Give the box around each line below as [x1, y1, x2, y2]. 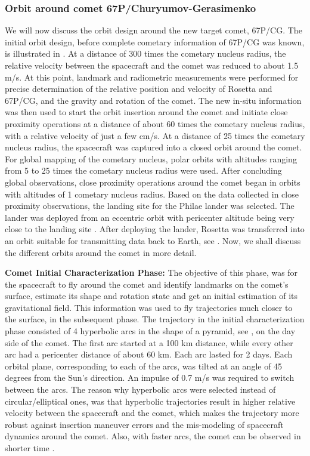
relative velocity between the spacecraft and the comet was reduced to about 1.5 [5, 59, 299, 71]
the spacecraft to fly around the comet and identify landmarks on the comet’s [5, 278, 289, 290]
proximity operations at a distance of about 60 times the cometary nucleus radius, [5, 117, 305, 130]
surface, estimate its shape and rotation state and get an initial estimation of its [5, 289, 297, 302]
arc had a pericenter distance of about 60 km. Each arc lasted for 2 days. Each [5, 348, 293, 361]
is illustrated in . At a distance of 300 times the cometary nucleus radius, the [5, 47, 286, 60]
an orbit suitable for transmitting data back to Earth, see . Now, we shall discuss [5, 234, 301, 247]
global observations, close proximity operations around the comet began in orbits [5, 175, 300, 188]
